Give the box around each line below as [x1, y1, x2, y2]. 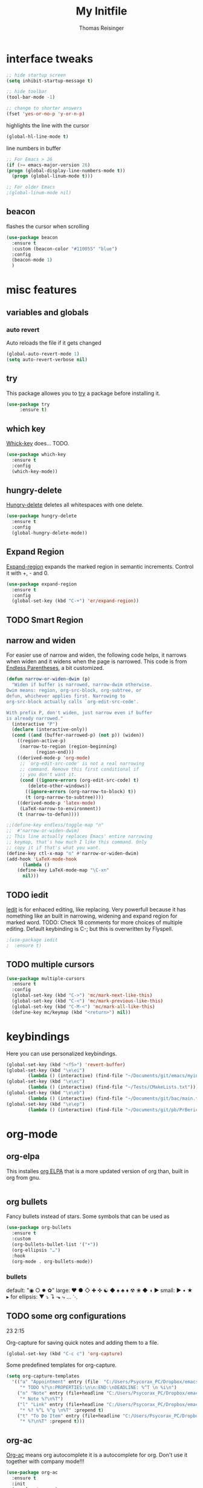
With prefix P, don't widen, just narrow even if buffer [6, 709, 153, 715]
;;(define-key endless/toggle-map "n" [6, 822, 104, 828]
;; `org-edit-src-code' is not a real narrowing [19, 760, 145, 766]
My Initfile [76, 4, 127, 18]
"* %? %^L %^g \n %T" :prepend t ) [19, 1407, 104, 1413]
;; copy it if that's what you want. [6, 845, 101, 851]
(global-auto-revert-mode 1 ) [6, 351, 80, 357]
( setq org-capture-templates [6, 1373, 80, 1379]
